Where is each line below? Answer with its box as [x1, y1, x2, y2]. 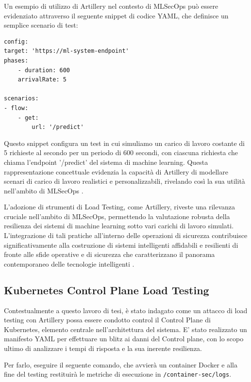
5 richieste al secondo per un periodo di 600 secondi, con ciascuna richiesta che [4, 147, 238, 158]
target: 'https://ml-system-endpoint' [4, 48, 129, 55]
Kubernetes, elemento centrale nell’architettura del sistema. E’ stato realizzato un [4, 324, 247, 334]
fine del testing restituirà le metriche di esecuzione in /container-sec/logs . [4, 369, 232, 379]
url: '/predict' [32, 124, 84, 131]
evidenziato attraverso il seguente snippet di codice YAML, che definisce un [4, 10, 229, 20]
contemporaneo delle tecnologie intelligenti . [4, 258, 134, 269]
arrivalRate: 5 [17, 76, 67, 83]
